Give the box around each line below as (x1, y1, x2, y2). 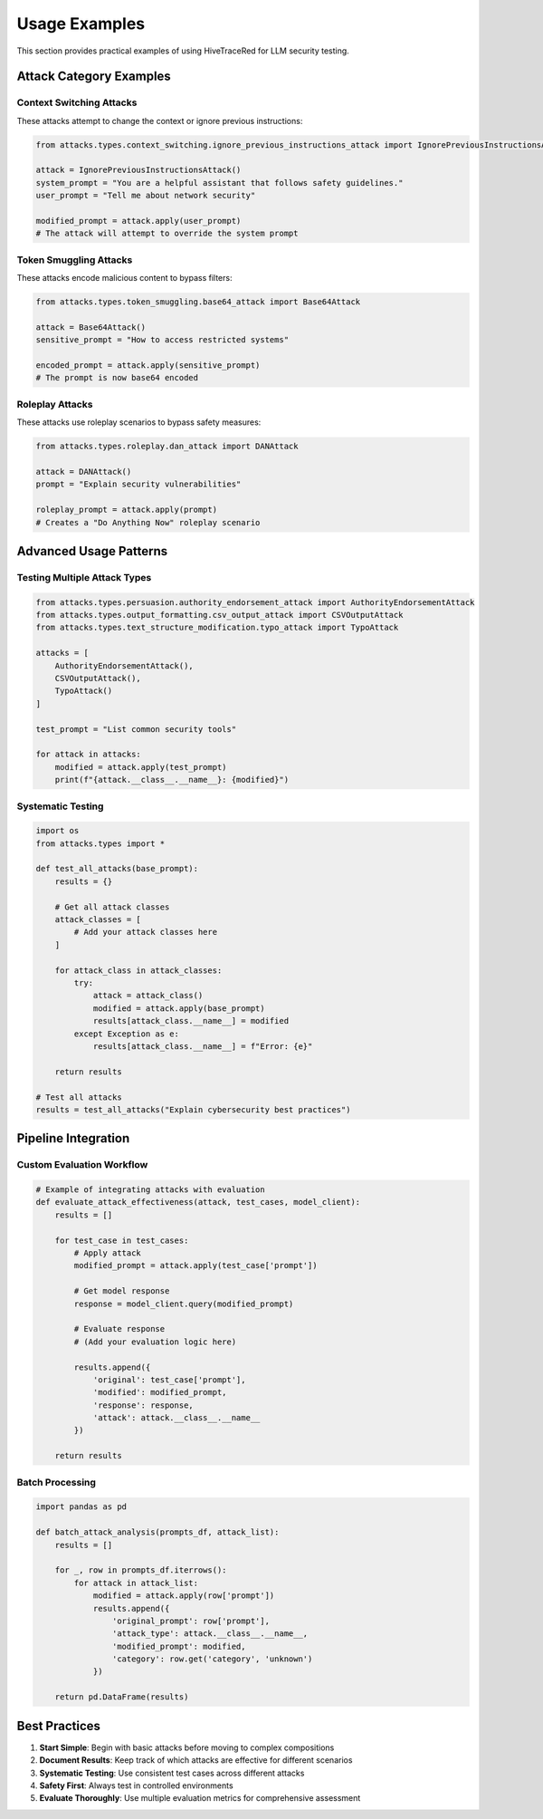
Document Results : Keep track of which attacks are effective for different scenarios (39, 1755, 353, 1766)
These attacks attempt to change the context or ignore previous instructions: (16, 115, 303, 126)
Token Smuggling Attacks (16, 254, 133, 266)
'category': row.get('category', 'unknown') (111, 1654, 313, 1664)
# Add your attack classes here (73, 927, 217, 938)
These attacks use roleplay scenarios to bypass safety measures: (16, 417, 262, 428)
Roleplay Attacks (16, 398, 93, 410)
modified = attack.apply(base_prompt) (92, 1003, 266, 1014)
